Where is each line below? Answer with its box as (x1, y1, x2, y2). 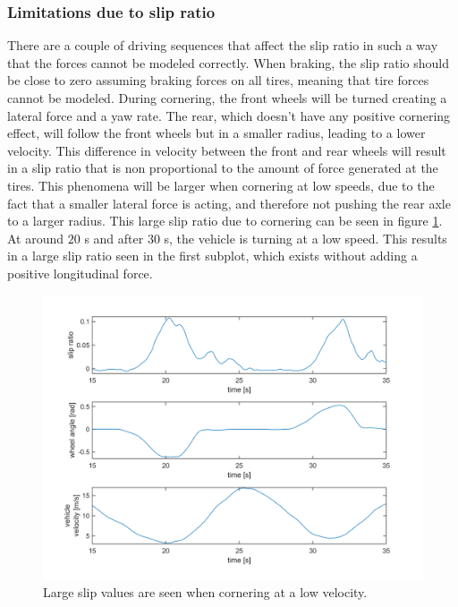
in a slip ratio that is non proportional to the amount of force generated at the (7, 158, 438, 177)
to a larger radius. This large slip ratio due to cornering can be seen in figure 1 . (7, 211, 443, 230)
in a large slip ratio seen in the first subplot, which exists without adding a (7, 246, 418, 265)
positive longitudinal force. (7, 263, 153, 282)
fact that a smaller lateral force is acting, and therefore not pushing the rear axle (7, 193, 451, 212)
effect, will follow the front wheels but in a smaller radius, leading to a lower (7, 124, 426, 142)
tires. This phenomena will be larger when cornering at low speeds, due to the (7, 175, 435, 194)
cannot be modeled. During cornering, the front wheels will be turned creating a (7, 89, 447, 107)
